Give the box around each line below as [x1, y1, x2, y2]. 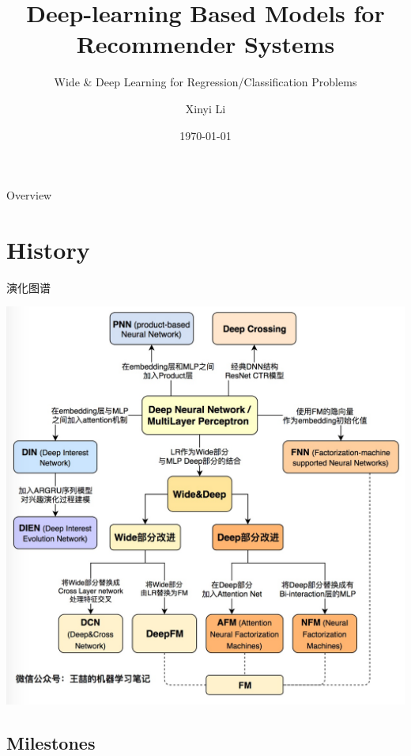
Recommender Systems [76, 28, 335, 60]
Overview [6, 187, 52, 203]
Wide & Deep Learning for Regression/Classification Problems [54, 74, 357, 90]
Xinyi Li [185, 100, 226, 116]
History [6, 233, 90, 265]
